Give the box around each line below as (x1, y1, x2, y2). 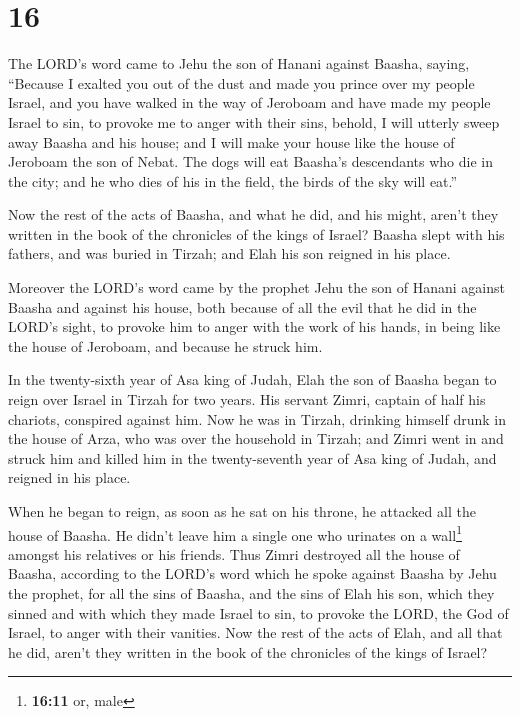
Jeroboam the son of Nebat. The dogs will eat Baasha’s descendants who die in (8, 151, 494, 172)
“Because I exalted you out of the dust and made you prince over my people (8, 72, 475, 93)
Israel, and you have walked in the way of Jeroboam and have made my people (8, 92, 491, 113)
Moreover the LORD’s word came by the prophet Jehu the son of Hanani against (8, 277, 505, 298)
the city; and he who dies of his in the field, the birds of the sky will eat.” (8, 170, 458, 191)
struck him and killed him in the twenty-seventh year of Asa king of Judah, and (8, 447, 497, 468)
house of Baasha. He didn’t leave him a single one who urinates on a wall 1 (8, 521, 462, 545)
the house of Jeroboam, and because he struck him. (8, 335, 323, 356)
